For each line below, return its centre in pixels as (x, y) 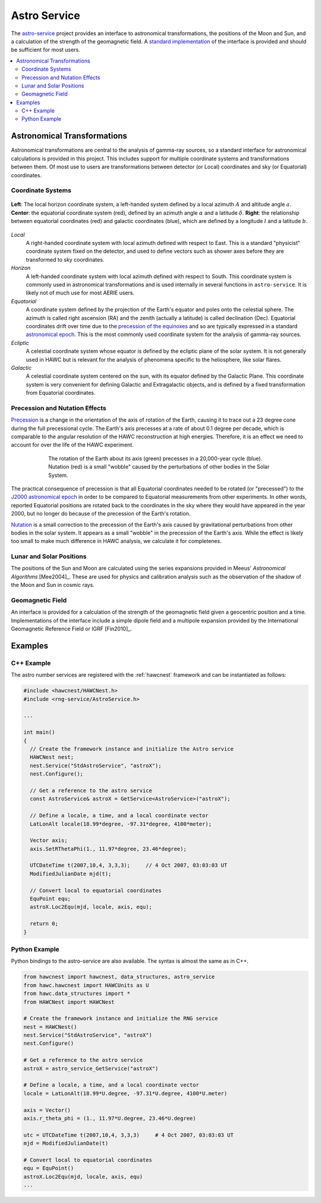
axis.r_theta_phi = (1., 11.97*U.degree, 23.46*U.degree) (110, 1118)
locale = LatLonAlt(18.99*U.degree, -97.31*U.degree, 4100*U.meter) (125, 1093)
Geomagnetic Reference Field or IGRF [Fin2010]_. (71, 629)
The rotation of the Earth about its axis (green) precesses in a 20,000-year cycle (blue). (155, 458)
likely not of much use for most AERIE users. (80, 293)
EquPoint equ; (51, 899)
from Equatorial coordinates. (61, 393)
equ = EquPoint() (49, 1168)
